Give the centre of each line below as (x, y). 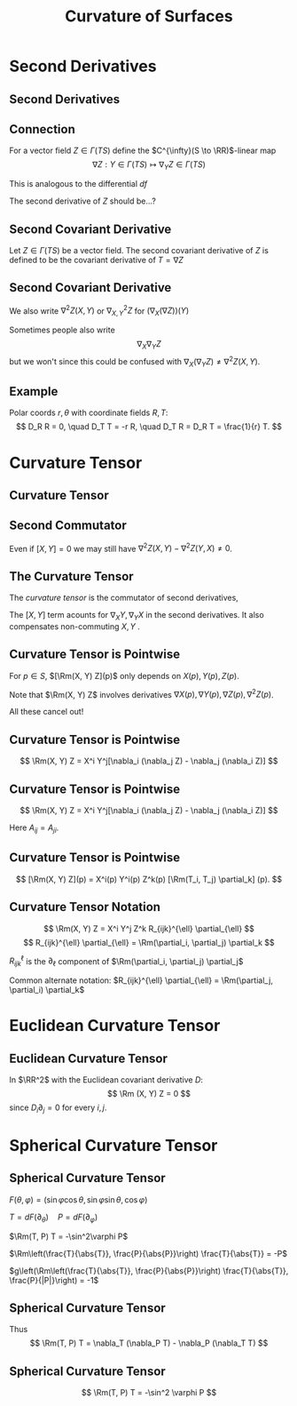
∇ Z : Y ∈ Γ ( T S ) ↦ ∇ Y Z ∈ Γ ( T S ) (149, 166)
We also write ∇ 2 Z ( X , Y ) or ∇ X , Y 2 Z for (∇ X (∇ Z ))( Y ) (99, 311)
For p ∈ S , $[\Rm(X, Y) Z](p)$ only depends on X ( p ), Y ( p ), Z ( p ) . (124, 675)
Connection (42, 129)
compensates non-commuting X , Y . (74, 626)
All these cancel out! (47, 712)
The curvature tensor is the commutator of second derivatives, (124, 598)
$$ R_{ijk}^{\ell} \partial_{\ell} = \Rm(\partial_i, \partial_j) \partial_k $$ (149, 942)
